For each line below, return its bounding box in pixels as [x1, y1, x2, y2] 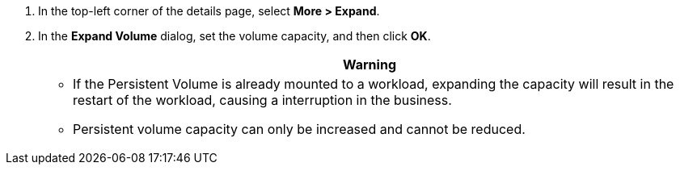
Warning [343, 56, 396, 73]
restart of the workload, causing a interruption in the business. [73, 92, 452, 108]
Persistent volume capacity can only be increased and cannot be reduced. [73, 121, 526, 137]
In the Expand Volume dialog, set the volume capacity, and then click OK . [38, 29, 431, 43]
